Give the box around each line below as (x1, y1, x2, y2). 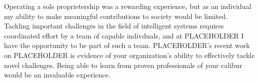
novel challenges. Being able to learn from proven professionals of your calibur (4, 59, 243, 70)
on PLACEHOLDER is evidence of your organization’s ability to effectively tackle (4, 49, 255, 60)
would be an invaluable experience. (4, 69, 111, 80)
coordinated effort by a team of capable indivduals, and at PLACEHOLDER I (4, 30, 244, 40)
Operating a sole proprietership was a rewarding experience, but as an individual (4, 1, 252, 11)
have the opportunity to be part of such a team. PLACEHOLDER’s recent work (4, 40, 250, 50)
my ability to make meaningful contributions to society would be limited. (4, 10, 228, 21)
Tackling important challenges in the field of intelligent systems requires (4, 20, 224, 31)
